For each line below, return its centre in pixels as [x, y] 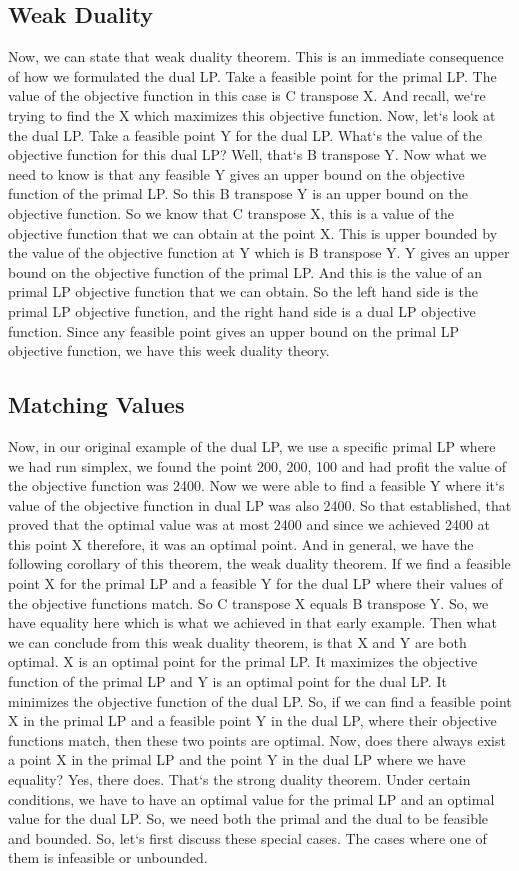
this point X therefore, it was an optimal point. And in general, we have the [241, 543]
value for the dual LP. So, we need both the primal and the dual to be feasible [248, 818]
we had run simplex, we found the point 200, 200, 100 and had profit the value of [257, 465]
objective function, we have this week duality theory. [169, 350]
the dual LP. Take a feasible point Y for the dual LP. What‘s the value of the [245, 134]
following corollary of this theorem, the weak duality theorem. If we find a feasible [259, 563]
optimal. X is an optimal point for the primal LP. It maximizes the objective [243, 661]
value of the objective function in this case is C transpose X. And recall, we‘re [247, 95]
